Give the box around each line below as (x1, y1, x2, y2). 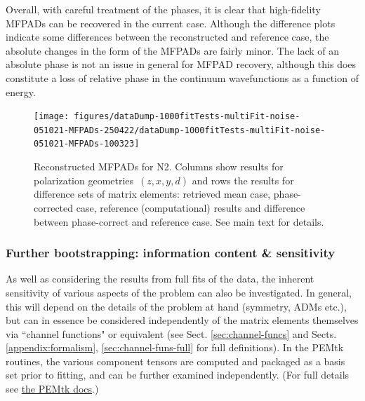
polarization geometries (34, 172, 134, 187)
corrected (34, 200, 74, 215)
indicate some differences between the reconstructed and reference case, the (6, 29, 329, 44)
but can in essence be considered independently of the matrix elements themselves (6, 313, 359, 327)
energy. (6, 84, 36, 99)
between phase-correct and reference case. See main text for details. (34, 214, 324, 229)
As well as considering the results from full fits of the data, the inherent (6, 271, 314, 286)
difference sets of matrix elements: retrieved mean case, (34, 186, 271, 201)
